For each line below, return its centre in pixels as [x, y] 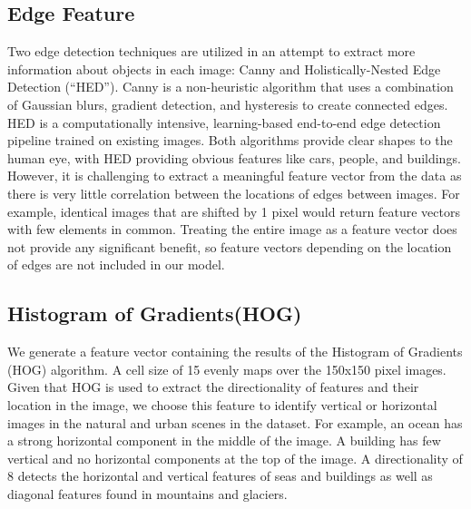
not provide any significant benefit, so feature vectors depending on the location [230, 246]
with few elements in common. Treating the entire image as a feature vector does [232, 229]
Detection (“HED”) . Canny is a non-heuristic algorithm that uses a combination [231, 87]
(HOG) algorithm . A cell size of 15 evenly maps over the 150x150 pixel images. [227, 369]
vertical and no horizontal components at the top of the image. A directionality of [235, 458]
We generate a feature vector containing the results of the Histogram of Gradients [235, 352]
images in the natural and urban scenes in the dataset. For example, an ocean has [235, 422]
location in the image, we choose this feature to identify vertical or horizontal [222, 404]
